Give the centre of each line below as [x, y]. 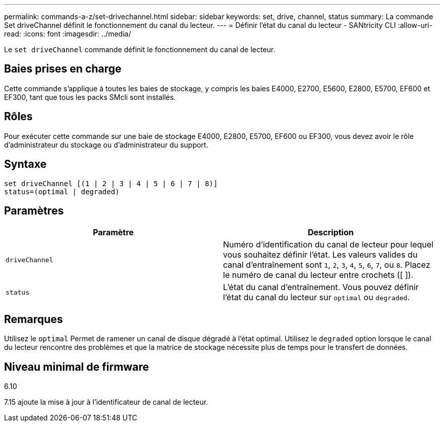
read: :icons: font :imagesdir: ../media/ [68, 34]
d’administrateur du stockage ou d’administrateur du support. [106, 145]
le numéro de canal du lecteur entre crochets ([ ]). [318, 275]
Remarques [34, 319]
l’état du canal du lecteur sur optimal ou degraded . [317, 297]
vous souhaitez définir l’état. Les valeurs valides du [320, 255]
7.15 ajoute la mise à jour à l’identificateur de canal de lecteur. [106, 402]
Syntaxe [25, 164]
